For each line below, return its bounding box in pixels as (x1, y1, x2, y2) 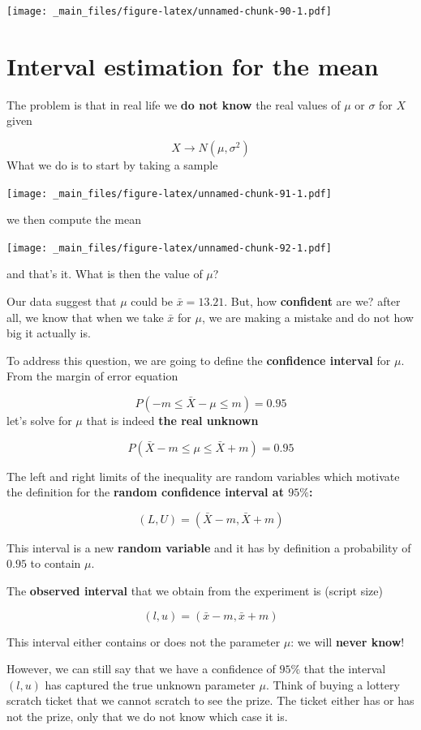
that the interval (303, 660, 386, 677)
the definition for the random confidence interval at (6, 483, 284, 500)
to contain (30, 555, 81, 572)
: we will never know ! (290, 633, 405, 650)
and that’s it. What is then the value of (6, 265, 203, 282)
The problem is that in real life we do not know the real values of (6, 96, 341, 113)
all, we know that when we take (6, 308, 164, 325)
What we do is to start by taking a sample (6, 156, 218, 173)
